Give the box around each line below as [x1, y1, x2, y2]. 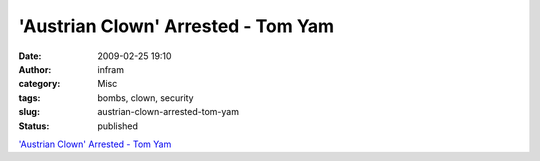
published [97, 120, 139, 132]
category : [18, 78, 61, 90]
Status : [18, 120, 50, 132]
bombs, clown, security [97, 91, 194, 104]
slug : [18, 106, 40, 118]
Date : [18, 50, 42, 62]
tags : [18, 91, 41, 104]
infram [97, 63, 125, 75]
